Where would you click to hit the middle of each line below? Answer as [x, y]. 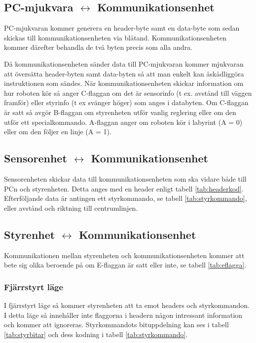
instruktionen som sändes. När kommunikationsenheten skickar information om [124, 83]
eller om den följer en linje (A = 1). [58, 132]
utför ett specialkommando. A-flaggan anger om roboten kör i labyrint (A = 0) [123, 122]
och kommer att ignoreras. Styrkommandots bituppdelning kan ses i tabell [116, 324]
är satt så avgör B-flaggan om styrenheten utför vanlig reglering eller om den [120, 112]
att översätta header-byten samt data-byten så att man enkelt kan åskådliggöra [124, 73]
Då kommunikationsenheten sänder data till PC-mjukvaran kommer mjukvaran [124, 63]
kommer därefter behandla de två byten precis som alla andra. [98, 47]
